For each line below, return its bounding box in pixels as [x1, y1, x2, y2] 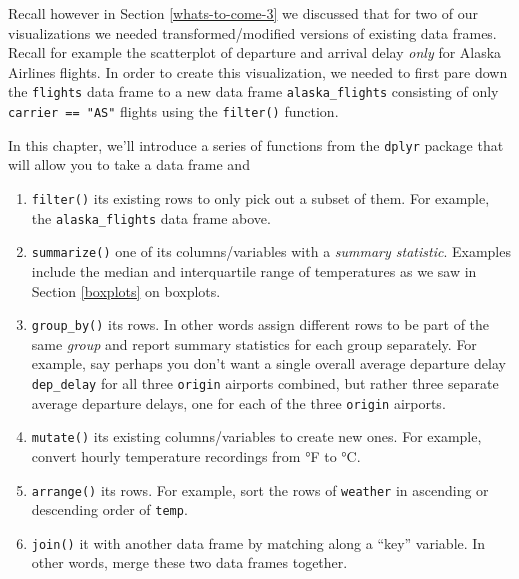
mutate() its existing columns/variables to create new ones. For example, [31, 426, 482, 447]
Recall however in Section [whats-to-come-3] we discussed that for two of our [8, 3, 478, 23]
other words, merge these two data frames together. [31, 552, 348, 573]
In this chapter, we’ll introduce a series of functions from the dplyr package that [8, 134, 504, 155]
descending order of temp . [31, 499, 188, 520]
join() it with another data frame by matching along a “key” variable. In [31, 532, 486, 553]
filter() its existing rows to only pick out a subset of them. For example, [31, 187, 490, 208]
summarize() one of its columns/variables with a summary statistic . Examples [31, 241, 511, 262]
